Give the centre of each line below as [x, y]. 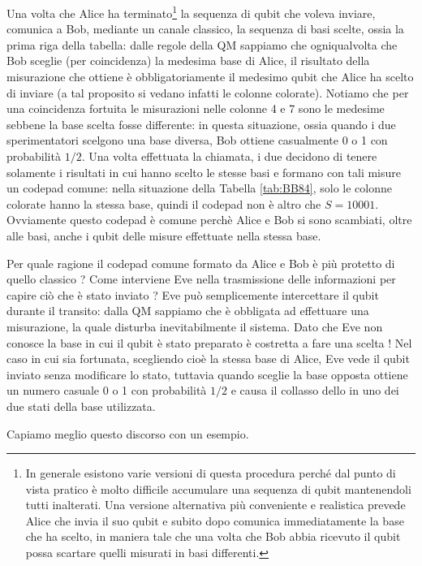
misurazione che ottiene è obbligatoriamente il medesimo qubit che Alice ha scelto [210, 77]
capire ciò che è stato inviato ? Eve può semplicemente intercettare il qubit [193, 294]
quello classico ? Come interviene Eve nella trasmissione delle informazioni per [201, 279]
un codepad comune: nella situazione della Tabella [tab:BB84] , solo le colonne [200, 188]
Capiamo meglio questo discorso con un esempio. [128, 433]
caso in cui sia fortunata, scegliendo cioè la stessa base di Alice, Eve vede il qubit [208, 359]
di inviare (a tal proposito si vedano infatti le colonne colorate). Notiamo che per [208, 92]
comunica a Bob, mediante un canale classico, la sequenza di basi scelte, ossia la [205, 29]
